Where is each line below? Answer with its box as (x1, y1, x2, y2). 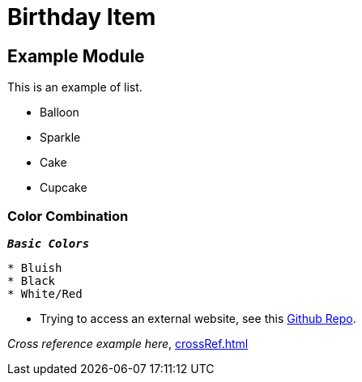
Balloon (40, 105, 79, 120)
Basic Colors (7, 236, 90, 250)
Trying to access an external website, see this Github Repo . (40, 311, 356, 325)
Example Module (7, 45, 145, 66)
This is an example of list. (7, 80, 143, 95)
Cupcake (40, 180, 87, 195)
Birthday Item (7, 3, 156, 31)
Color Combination (7, 207, 129, 224)
